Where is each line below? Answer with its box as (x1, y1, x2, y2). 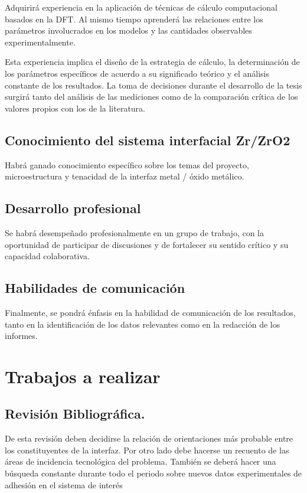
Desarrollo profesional (5, 199, 141, 217)
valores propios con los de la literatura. (5, 102, 145, 114)
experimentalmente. (5, 35, 76, 48)
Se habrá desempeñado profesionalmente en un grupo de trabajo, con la (5, 226, 264, 239)
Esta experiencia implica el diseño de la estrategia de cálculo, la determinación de (5, 55, 300, 68)
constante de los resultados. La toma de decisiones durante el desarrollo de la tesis (5, 79, 302, 91)
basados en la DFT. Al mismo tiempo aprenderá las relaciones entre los (5, 12, 263, 25)
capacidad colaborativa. (5, 250, 90, 262)
